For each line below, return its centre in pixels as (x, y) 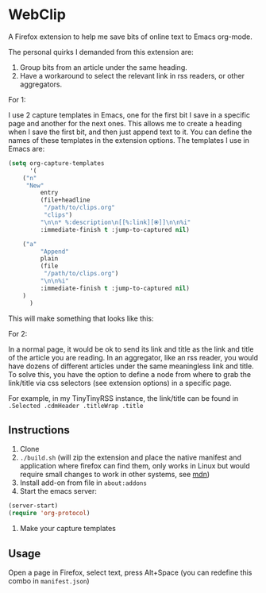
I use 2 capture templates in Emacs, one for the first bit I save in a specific (129, 115)
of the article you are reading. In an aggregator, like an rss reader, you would (133, 357)
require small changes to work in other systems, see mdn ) (115, 475)
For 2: (18, 333)
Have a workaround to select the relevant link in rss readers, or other (132, 75)
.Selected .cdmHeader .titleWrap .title (76, 406)
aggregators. (41, 84)
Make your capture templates (68, 529)
